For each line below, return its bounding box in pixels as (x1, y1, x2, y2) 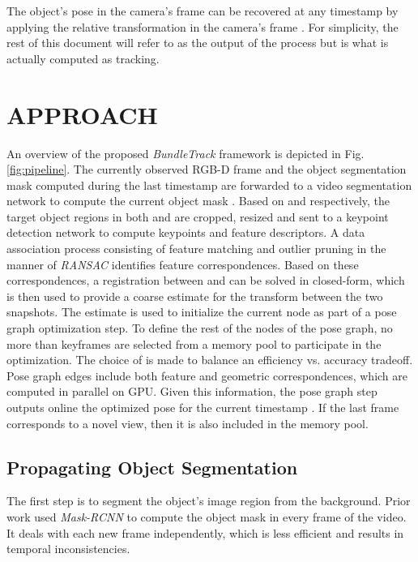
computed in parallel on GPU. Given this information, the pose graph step (6, 383, 377, 400)
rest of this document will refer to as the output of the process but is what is (6, 34, 389, 51)
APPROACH (6, 97, 158, 131)
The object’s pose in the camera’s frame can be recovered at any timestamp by (6, 2, 399, 19)
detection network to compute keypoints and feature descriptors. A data (6, 224, 365, 241)
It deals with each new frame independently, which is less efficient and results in (6, 524, 404, 541)
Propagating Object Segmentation (6, 454, 298, 479)
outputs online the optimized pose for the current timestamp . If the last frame (6, 399, 399, 415)
